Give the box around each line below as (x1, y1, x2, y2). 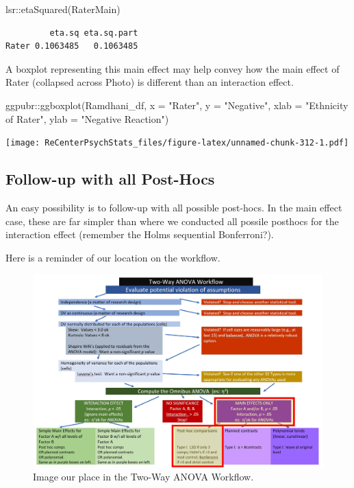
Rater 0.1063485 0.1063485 (5, 41, 138, 51)
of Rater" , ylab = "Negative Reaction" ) (5, 111, 169, 126)
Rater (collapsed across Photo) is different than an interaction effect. (5, 75, 294, 89)
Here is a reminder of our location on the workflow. (5, 250, 220, 264)
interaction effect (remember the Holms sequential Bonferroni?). (5, 227, 274, 242)
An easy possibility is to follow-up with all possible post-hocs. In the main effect (5, 200, 342, 215)
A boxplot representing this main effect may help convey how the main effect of (5, 61, 340, 75)
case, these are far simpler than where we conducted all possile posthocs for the (5, 213, 339, 228)
